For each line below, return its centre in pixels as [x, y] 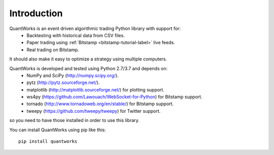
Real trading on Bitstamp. [53, 50]
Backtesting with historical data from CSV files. [76, 35]
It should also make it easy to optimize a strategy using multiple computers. [88, 59]
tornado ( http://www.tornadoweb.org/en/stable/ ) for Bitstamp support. [100, 104]
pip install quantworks [48, 142]
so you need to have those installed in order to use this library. [74, 120]
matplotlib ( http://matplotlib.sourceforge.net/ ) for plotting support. [95, 89]
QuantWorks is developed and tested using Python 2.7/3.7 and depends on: [88, 68]
